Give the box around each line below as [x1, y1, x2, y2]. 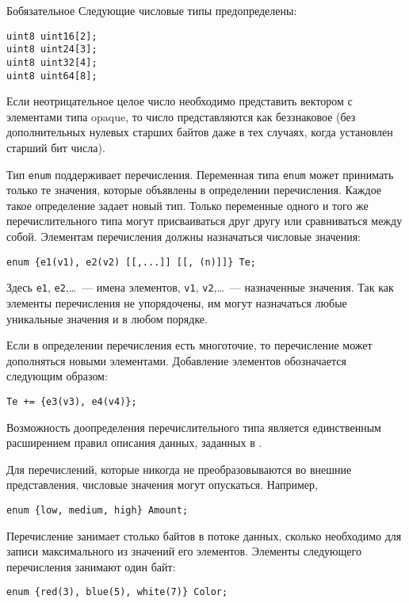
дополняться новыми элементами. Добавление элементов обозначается [6, 352, 346, 368]
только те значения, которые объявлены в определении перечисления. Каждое [6, 181, 382, 198]
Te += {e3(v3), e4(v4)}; [6, 395, 137, 407]
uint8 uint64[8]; [6, 70, 97, 82]
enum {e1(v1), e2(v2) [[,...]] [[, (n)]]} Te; [6, 256, 256, 268]
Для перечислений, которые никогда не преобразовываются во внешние [6, 460, 352, 477]
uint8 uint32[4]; [6, 56, 97, 68]
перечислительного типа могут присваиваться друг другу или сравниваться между [6, 212, 403, 229]
